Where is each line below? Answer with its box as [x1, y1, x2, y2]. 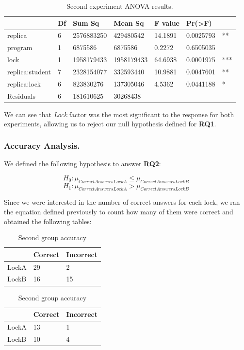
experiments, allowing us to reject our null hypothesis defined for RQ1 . [4, 119, 216, 129]
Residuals [7, 90, 35, 101]
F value [154, 17, 179, 28]
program [7, 42, 33, 52]
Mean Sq [114, 17, 144, 28]
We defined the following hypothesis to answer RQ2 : [4, 158, 161, 169]
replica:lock [7, 78, 41, 88]
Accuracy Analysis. [4, 139, 80, 151]
